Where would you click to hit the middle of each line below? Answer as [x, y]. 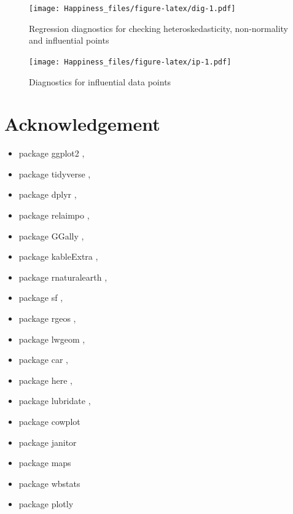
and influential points [69, 40]
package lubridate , [55, 401]
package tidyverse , [55, 173]
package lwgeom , [52, 339]
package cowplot [49, 421]
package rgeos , [47, 318]
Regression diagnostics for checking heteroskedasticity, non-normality [158, 28]
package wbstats [49, 483]
